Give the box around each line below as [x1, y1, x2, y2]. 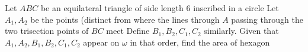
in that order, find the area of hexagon [130, 36, 270, 48]
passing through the [231, 13, 303, 25]
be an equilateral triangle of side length [40, 2, 184, 13]
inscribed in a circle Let [193, 2, 279, 13]
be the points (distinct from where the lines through [30, 13, 220, 25]
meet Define [106, 25, 150, 37]
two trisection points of [5, 25, 89, 37]
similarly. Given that [204, 25, 279, 37]
